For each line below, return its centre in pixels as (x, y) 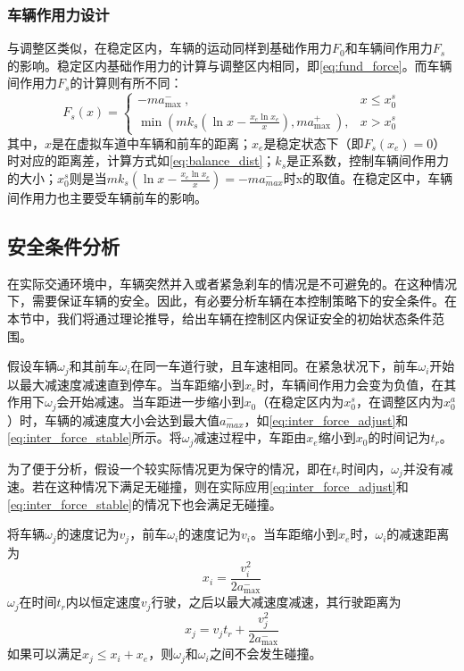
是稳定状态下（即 (314, 143)
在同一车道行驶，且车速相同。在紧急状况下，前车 (274, 366)
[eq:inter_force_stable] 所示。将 (95, 437)
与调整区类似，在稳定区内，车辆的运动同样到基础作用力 (170, 48)
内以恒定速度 (103, 602)
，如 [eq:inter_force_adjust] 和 (326, 419)
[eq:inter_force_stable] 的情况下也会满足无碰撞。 (145, 503)
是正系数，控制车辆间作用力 (368, 160)
